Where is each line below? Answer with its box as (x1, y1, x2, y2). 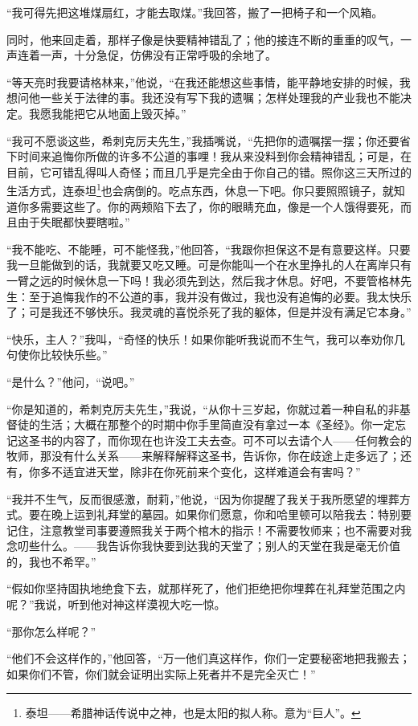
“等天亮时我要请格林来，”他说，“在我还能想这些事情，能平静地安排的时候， (6, 73, 400, 90)
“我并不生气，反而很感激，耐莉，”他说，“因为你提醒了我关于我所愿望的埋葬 (6, 490, 400, 507)
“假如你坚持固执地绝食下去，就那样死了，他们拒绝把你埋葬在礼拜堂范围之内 (6, 580, 406, 597)
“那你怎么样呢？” (6, 622, 96, 639)
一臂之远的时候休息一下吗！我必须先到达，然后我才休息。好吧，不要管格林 (6, 271, 400, 288)
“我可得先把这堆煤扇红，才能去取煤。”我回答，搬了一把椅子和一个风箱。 (6, 4, 383, 20)
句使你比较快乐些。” (6, 346, 108, 363)
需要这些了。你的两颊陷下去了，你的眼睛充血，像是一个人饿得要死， (39, 198, 400, 214)
